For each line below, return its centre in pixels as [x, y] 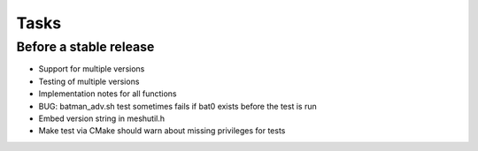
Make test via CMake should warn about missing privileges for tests [162, 131]
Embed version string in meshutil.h [102, 118]
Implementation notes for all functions [108, 94]
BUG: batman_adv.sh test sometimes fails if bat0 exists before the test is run [178, 106]
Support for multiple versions [92, 69]
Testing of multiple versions [89, 81]
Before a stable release [85, 47]
